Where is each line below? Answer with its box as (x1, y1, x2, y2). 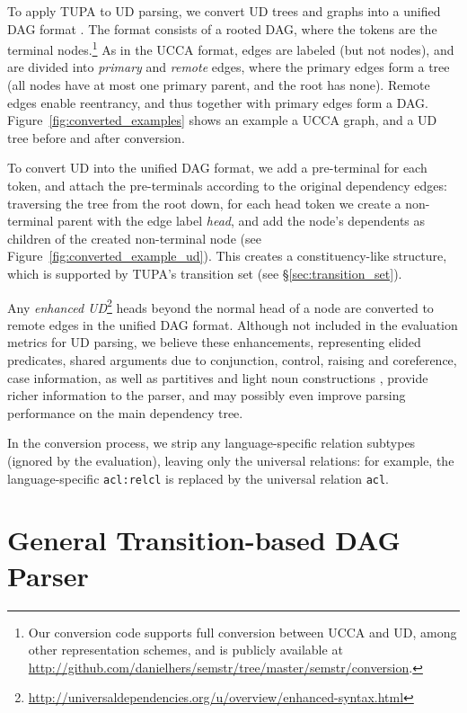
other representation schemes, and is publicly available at (28, 640, 343, 659)
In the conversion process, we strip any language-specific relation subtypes (7, 433, 416, 452)
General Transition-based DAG (7, 521, 401, 558)
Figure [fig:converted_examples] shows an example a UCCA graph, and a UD (7, 111, 437, 129)
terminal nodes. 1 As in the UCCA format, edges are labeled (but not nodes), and (7, 38, 454, 58)
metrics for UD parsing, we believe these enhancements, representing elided (7, 333, 421, 352)
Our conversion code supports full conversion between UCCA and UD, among (28, 622, 457, 641)
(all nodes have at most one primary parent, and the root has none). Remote (7, 76, 430, 94)
